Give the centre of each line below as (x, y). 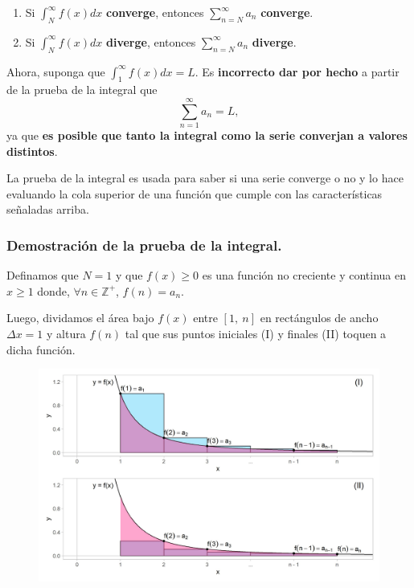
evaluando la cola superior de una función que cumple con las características (195, 193)
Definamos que (43, 275)
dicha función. (41, 349)
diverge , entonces (151, 41)
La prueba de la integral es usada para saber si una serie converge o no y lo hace (205, 178)
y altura (66, 334)
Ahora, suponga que (56, 71)
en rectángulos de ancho (319, 318)
